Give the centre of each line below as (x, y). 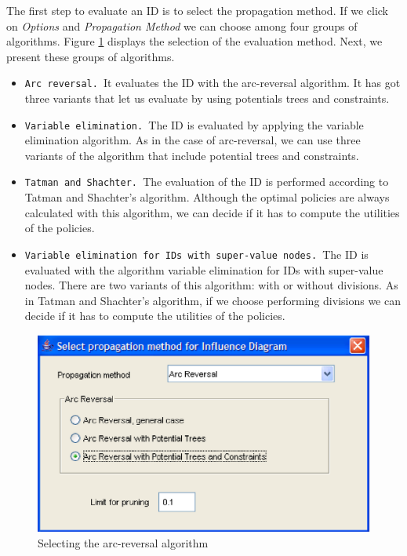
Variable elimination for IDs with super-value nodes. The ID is (196, 254)
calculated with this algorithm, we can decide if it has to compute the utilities (212, 212)
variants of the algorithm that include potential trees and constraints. (192, 155)
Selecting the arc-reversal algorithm (123, 542)
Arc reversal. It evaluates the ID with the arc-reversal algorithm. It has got (213, 83)
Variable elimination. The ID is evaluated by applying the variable (194, 124)
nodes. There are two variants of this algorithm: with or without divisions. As (211, 285)
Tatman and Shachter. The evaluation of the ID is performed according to (207, 182)
